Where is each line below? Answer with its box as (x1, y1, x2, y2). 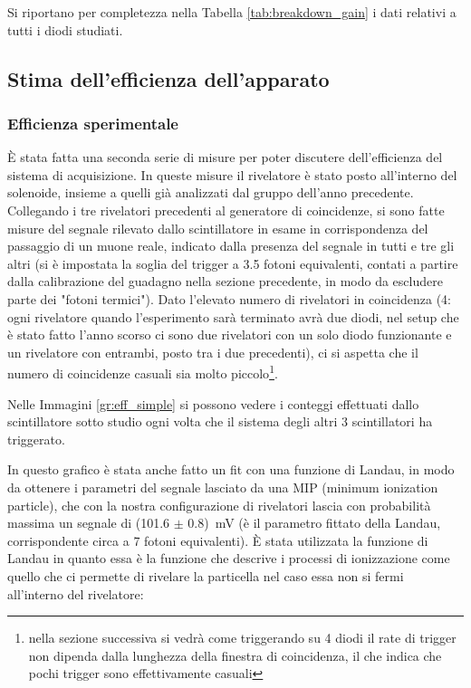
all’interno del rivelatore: (7, 584, 144, 603)
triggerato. (7, 429, 65, 448)
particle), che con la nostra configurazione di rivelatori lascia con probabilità (7, 495, 431, 514)
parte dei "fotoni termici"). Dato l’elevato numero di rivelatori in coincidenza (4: (7, 289, 451, 308)
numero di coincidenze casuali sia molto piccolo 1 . (7, 361, 278, 382)
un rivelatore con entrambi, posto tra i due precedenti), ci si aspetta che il (7, 342, 418, 361)
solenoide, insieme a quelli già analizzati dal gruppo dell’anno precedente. (7, 183, 414, 202)
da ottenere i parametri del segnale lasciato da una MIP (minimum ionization (7, 477, 438, 496)
